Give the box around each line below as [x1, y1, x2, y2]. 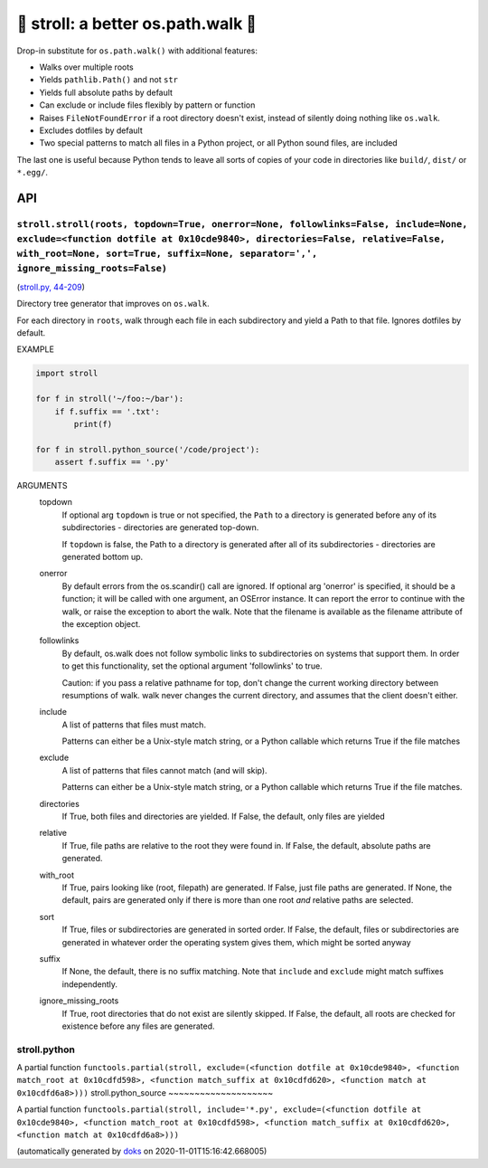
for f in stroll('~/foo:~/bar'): [35, 394, 184, 404]
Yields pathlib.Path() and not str [39, 74, 179, 85]
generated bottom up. [61, 552, 144, 562]
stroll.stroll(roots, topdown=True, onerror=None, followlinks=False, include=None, [16, 218, 468, 230]
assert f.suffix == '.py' [54, 457, 170, 468]
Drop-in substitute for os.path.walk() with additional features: [16, 45, 258, 56]
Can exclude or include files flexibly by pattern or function [39, 100, 256, 110]
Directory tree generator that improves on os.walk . [16, 299, 210, 309]
